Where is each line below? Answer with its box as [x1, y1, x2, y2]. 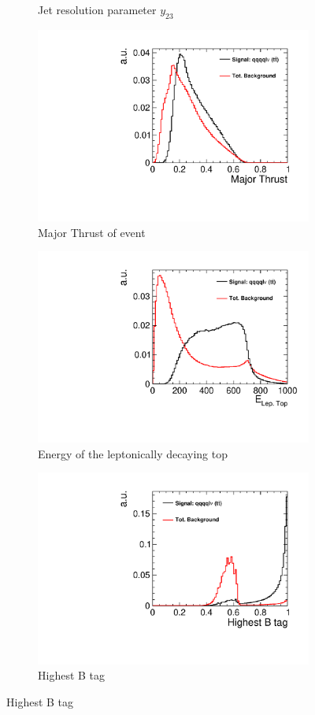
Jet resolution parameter [38, 2, 157, 17]
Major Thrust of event [38, 224, 146, 240]
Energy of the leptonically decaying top [38, 445, 228, 461]
